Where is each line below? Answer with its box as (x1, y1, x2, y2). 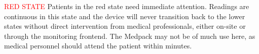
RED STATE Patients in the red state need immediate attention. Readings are (4, 1, 249, 11)
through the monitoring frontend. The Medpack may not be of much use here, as (4, 30, 255, 41)
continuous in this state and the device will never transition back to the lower (4, 11, 245, 21)
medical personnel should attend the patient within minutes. (4, 40, 192, 51)
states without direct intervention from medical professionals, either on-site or (4, 21, 246, 31)
